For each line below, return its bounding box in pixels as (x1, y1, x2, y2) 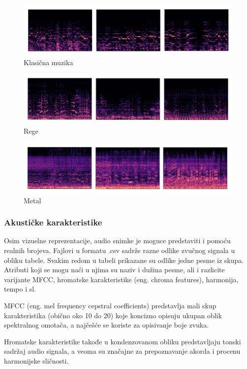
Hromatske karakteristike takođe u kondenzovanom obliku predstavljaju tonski (4, 336, 241, 346)
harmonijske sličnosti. (4, 355, 69, 366)
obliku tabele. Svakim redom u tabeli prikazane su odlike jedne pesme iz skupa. (4, 255, 244, 265)
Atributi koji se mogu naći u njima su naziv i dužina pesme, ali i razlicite (4, 264, 225, 275)
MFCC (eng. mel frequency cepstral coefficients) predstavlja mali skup (4, 300, 216, 310)
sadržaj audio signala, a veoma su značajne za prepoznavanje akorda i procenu (4, 346, 241, 356)
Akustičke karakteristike (4, 216, 102, 228)
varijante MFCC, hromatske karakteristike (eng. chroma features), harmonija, (4, 274, 239, 284)
